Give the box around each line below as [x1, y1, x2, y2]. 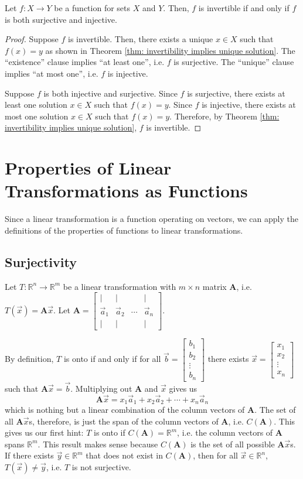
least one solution [5, 98, 67, 111]
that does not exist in [86, 449, 163, 461]
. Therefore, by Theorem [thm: [169, 110, 280, 122]
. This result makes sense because [38, 437, 158, 450]
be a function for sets [54, 2, 131, 13]
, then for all [193, 449, 238, 461]
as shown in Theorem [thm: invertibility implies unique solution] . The [45, 44, 295, 56]
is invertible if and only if [198, 2, 290, 13]
